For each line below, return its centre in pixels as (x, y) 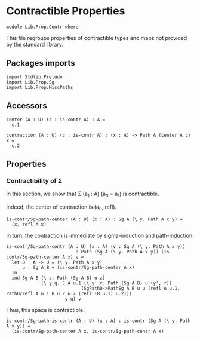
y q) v (73, 299)
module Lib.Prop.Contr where (42, 27)
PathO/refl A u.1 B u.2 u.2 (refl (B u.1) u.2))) (69, 293)
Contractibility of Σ (34, 180)
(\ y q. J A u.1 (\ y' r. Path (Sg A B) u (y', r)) (106, 283)
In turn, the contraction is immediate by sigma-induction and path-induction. (100, 235)
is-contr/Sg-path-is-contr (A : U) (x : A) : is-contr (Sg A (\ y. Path (99, 321)
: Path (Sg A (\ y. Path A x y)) (117, 252)
